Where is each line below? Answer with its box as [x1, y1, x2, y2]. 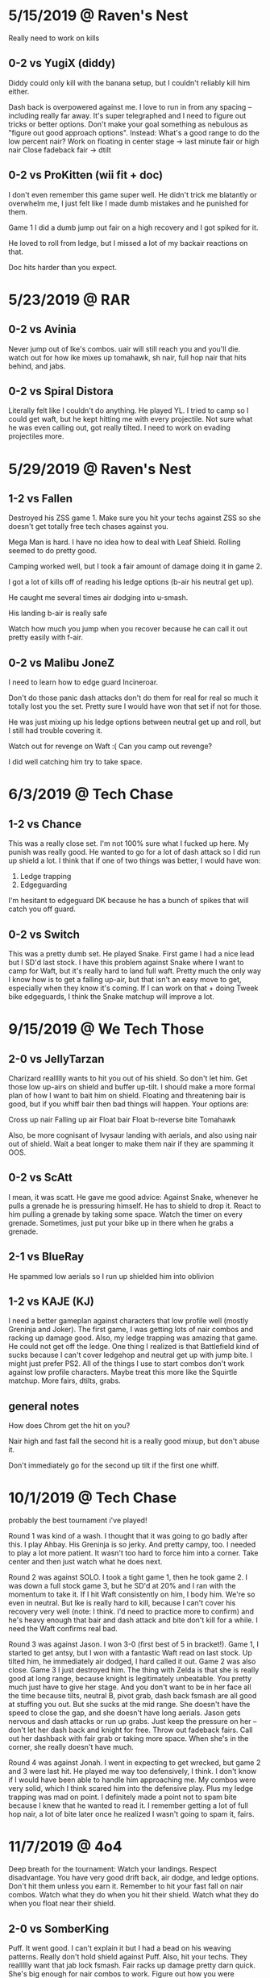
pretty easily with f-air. [8, 632, 83, 643]
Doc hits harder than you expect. [8, 262, 117, 272]
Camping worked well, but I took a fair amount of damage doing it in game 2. [8, 561, 263, 571]
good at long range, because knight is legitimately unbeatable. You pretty [8, 1674, 252, 1684]
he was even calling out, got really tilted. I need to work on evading [8, 423, 231, 433]
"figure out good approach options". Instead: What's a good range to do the [8, 127, 260, 137]
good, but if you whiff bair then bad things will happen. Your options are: [8, 1099, 249, 1109]
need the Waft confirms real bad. [8, 1624, 118, 1634]
